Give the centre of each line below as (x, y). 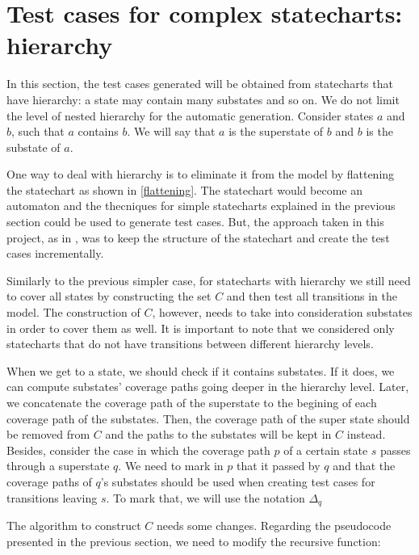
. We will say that (171, 131)
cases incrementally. (55, 253)
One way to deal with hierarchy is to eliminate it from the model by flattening (201, 174)
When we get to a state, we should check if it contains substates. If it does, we (201, 370)
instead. (366, 434)
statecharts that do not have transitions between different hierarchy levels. (190, 344)
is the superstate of (276, 131)
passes (396, 450)
